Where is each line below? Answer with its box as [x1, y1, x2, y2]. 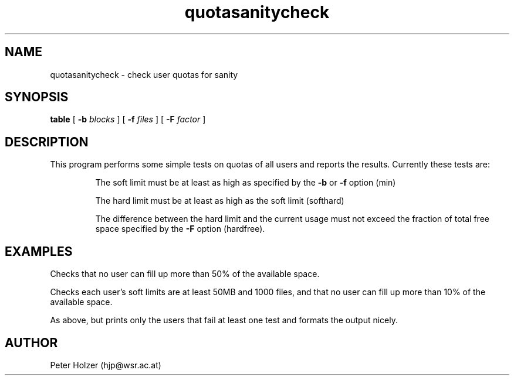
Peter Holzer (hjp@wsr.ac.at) [50, 360, 161, 370]
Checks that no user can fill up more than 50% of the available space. [50, 269, 320, 279]
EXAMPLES [5, 244, 73, 259]
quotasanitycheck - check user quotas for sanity [50, 69, 238, 80]
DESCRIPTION [5, 134, 89, 149]
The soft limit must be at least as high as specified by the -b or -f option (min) [95, 177, 396, 188]
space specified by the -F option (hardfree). [95, 224, 265, 234]
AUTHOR [5, 335, 58, 350]
